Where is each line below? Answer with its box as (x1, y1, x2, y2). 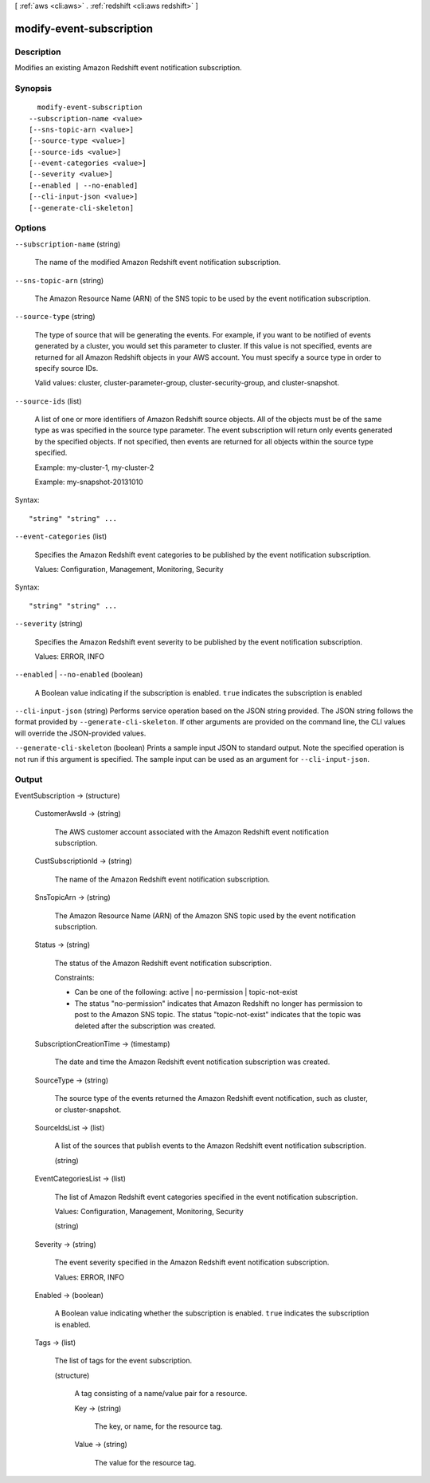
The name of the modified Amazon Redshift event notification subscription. (34, 258, 281, 267)
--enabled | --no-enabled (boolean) (14, 670, 143, 680)
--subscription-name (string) (14, 239, 121, 249)
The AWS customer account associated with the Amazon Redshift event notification (54, 826, 330, 837)
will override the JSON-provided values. (14, 728, 147, 738)
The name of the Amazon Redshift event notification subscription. (54, 874, 270, 884)
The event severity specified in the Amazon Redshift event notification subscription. (54, 1257, 330, 1268)
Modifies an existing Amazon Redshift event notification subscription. (14, 63, 242, 73)
